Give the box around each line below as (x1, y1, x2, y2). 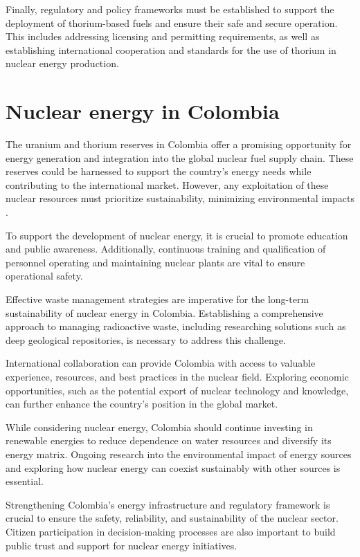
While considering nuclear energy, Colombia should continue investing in (6, 419, 313, 434)
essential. (6, 474, 44, 488)
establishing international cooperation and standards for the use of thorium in (6, 42, 336, 57)
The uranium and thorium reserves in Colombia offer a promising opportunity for (6, 137, 352, 152)
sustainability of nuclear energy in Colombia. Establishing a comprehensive (6, 305, 323, 320)
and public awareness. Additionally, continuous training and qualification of (6, 241, 326, 256)
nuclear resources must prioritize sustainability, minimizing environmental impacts (6, 191, 354, 206)
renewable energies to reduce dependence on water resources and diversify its (6, 433, 332, 448)
